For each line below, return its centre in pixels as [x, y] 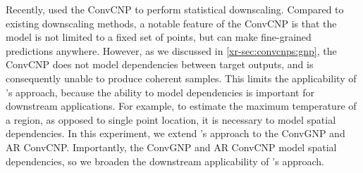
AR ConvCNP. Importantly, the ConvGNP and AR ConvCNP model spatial [171, 147]
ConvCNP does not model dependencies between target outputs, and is [160, 64]
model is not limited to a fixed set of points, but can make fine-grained [159, 37]
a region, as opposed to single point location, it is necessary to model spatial [171, 119]
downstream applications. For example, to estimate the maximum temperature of [181, 106]
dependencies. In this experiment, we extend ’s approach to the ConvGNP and [176, 133]
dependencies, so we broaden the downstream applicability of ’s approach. [165, 161]
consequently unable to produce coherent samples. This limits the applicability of [181, 78]
